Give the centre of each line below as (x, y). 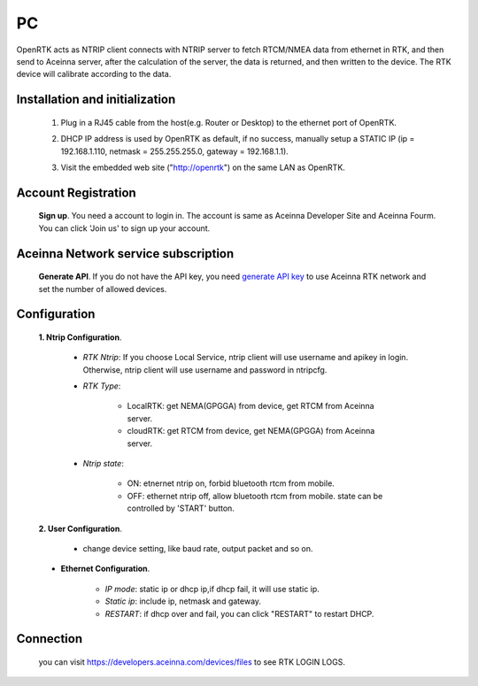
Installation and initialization (96, 100)
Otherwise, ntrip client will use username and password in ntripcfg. (205, 370)
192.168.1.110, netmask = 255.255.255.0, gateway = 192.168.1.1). (175, 151)
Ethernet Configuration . (105, 569)
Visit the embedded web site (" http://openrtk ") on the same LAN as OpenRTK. (203, 167)
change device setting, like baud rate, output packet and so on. (198, 548)
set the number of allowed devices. (103, 289)
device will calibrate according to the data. (94, 74)
